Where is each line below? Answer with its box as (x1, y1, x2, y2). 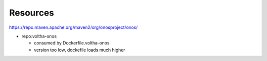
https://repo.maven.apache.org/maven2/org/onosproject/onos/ (9, 24, 138, 30)
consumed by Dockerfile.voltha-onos (34, 40, 110, 46)
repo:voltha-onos (21, 33, 57, 39)
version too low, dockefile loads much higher (34, 47, 126, 53)
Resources (9, 7, 54, 18)
